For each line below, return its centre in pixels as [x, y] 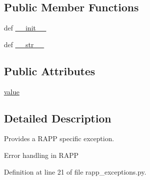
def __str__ [24, 44]
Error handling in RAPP [41, 155]
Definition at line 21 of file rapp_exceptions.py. [75, 171]
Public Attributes [50, 71]
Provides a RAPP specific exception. [59, 138]
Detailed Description [58, 118]
